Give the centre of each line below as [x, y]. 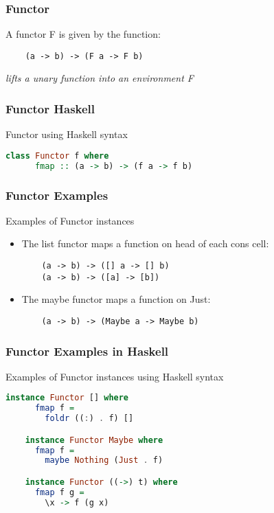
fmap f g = [59, 492]
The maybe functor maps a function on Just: [116, 299]
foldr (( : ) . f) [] [89, 419]
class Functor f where [57, 156]
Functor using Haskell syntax [67, 134]
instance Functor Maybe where [94, 440]
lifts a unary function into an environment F [100, 78]
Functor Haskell [50, 108]
